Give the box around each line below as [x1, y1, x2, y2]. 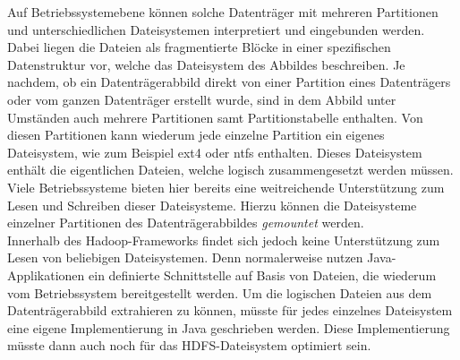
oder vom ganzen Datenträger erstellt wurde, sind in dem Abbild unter [7, 90, 396, 108]
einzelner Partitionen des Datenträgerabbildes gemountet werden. [7, 213, 364, 232]
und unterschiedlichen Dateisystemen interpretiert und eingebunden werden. [7, 20, 425, 39]
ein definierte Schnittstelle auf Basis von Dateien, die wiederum [89, 265, 437, 284]
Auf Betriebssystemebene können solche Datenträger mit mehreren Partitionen [7, 3, 439, 21]
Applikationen [7, 265, 85, 284]
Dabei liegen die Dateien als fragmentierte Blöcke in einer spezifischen [7, 38, 391, 56]
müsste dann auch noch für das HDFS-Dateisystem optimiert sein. [7, 336, 371, 355]
